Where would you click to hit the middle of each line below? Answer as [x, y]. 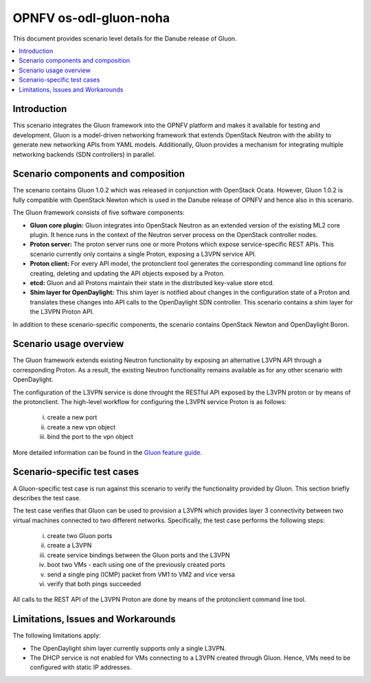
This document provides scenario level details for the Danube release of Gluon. [125, 38]
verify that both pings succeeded [94, 584]
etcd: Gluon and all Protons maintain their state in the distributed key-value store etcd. [152, 283]
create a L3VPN [69, 546]
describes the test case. [47, 497]
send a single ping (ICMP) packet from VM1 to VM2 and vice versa [141, 574]
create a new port [72, 417]
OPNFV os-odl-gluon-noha [91, 18]
